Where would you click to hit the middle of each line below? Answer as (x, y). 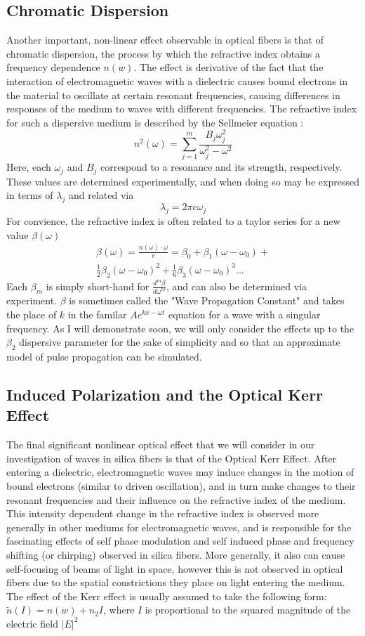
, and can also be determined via (236, 286)
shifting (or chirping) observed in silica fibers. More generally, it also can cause (176, 554)
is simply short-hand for (98, 286)
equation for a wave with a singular (245, 314)
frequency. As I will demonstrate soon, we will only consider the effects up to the (180, 328)
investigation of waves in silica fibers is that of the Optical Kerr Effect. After (172, 458)
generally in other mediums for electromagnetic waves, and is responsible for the (179, 527)
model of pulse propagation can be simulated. (104, 357)
